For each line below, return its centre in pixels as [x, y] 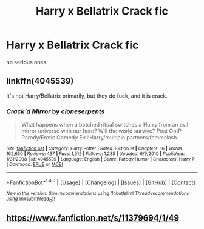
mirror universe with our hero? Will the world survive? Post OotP [101, 131]
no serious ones [26, 62]
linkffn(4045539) [40, 81]
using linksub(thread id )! [31, 199]
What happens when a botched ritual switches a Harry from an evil [105, 125]
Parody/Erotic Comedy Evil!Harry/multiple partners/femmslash [99, 138]
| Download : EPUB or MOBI [35, 165]
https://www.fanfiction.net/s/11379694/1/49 [93, 218]
